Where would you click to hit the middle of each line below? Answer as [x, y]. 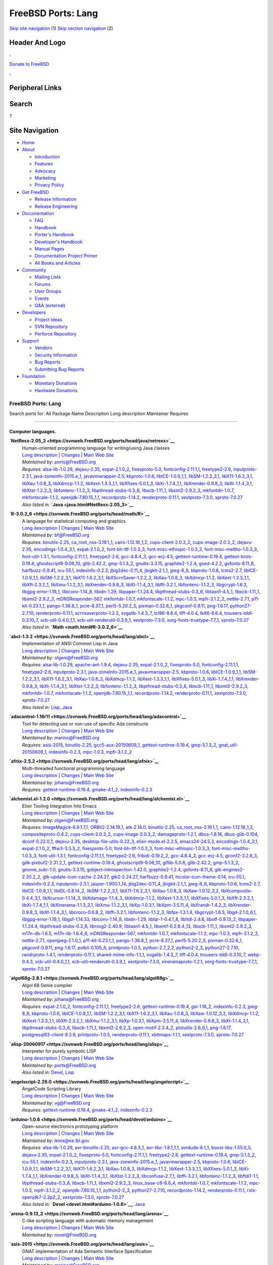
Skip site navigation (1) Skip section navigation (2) [61, 28]
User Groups [48, 291]
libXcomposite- [237, 891]
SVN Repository [51, 327]
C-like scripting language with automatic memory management [88, 1221]
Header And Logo [37, 43]
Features [44, 164]
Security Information [56, 355]
